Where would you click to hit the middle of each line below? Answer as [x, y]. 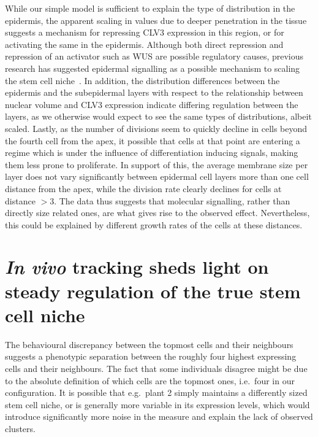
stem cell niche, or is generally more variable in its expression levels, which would [157, 404]
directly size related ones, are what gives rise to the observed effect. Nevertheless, [157, 213]
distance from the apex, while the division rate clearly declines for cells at [143, 188]
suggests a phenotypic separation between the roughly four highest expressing [151, 356]
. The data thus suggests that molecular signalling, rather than [172, 200]
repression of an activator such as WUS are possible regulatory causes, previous [154, 56]
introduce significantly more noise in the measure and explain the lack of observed [159, 416]
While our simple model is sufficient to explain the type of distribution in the [150, 8]
